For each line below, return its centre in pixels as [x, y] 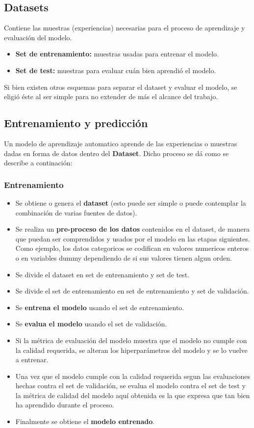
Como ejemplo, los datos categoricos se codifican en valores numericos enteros [132, 248]
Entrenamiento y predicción [76, 123]
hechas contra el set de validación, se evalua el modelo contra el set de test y [130, 386]
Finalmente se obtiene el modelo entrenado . [85, 421]
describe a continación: [38, 163]
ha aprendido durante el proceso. [65, 405]
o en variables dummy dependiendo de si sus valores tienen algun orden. [124, 257]
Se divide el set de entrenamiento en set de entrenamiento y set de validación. [132, 291]
